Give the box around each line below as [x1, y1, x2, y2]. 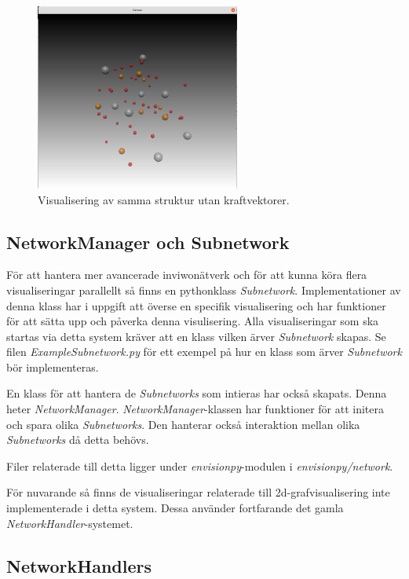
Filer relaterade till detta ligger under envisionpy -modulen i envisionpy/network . [6, 457, 393, 474]
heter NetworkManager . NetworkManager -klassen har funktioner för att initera [6, 401, 385, 417]
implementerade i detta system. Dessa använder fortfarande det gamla [6, 500, 344, 516]
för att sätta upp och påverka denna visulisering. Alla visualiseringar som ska [6, 313, 379, 329]
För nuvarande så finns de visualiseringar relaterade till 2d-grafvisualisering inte [6, 484, 390, 500]
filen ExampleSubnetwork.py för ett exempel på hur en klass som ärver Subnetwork [6, 343, 402, 360]
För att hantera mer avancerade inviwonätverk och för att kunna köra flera [6, 266, 367, 283]
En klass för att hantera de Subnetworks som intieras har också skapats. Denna [6, 385, 387, 401]
